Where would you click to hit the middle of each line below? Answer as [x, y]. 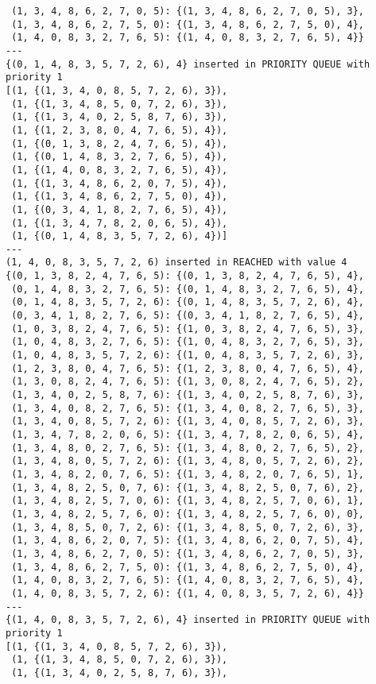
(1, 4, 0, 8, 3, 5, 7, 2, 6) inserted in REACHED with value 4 [176, 263]
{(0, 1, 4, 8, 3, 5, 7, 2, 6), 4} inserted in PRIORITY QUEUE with [188, 64]
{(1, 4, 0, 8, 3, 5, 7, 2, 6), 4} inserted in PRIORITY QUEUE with [188, 620]
